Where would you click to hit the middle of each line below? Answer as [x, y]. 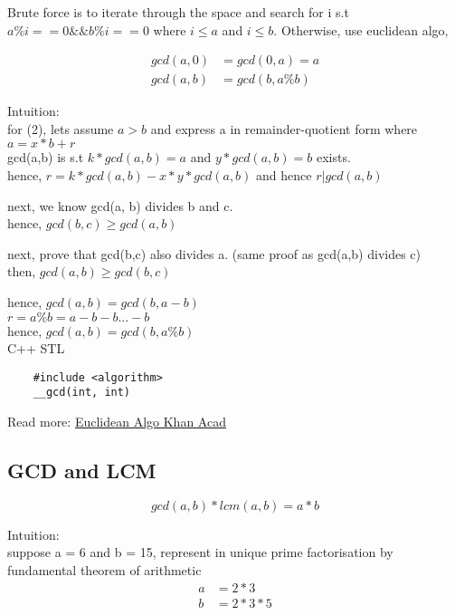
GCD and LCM [82, 471]
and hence [284, 175]
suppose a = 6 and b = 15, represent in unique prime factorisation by [200, 552]
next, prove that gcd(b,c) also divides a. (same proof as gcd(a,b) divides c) [214, 253]
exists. [333, 157]
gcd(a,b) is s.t [46, 157]
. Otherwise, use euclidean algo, [361, 29]
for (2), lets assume [61, 128]
